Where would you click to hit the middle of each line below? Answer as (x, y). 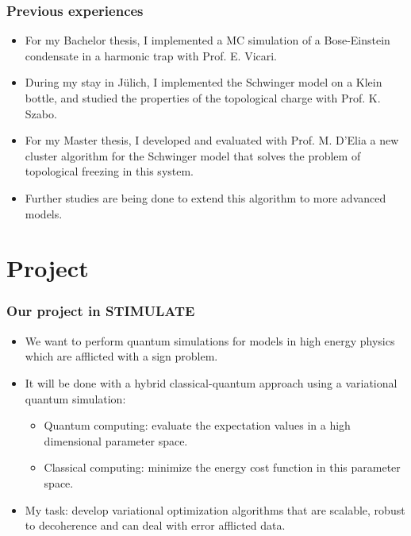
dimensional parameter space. (116, 440)
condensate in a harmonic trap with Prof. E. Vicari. (151, 55)
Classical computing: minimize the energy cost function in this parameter (222, 467)
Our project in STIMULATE (101, 311)
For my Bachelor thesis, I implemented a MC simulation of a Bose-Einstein (207, 40)
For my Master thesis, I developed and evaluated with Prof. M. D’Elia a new (212, 140)
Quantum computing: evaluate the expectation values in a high (197, 425)
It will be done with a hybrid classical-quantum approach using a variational (211, 382)
